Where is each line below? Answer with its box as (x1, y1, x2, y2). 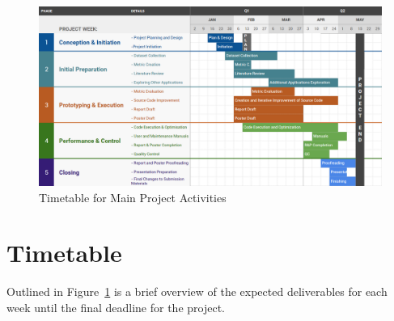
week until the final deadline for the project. (6, 298, 225, 315)
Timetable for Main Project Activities (39, 188, 227, 205)
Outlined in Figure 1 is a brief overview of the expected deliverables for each (6, 283, 388, 300)
